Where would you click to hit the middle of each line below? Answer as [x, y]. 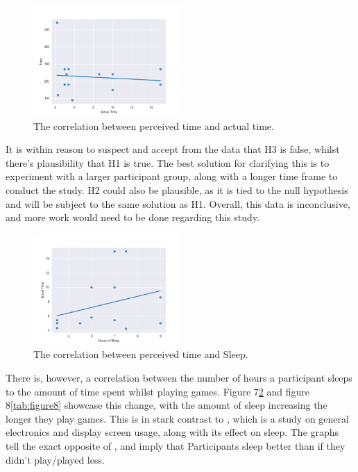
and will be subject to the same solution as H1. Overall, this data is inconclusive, [178, 203]
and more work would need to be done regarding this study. [133, 217]
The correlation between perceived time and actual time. [154, 125]
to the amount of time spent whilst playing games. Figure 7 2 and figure [158, 391]
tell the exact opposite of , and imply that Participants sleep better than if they [176, 445]
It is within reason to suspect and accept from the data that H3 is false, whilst [173, 149]
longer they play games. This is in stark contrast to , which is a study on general [177, 418]
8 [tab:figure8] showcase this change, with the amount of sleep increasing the [167, 405]
